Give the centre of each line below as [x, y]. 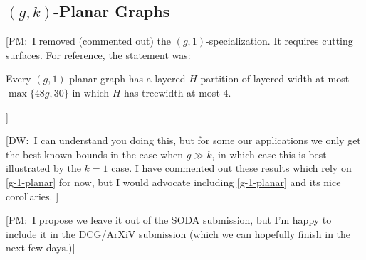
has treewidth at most [172, 92]
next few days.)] [41, 248]
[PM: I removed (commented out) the [88, 41]
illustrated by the [43, 168]
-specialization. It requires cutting [279, 41]
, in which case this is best [269, 154]
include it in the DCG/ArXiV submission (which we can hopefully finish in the [178, 233]
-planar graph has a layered [126, 78]
